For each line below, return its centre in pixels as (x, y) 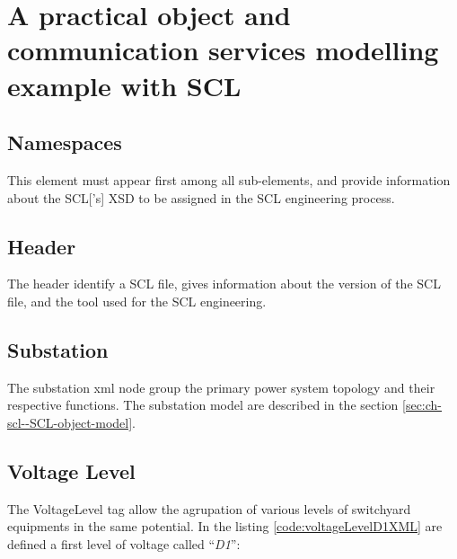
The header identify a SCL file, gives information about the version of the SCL (224, 284)
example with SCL (124, 85)
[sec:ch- (422, 405)
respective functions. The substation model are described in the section (203, 405)
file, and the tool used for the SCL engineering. (137, 301)
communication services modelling (223, 50)
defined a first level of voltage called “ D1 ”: (124, 543)
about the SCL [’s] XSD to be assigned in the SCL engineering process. (201, 197)
